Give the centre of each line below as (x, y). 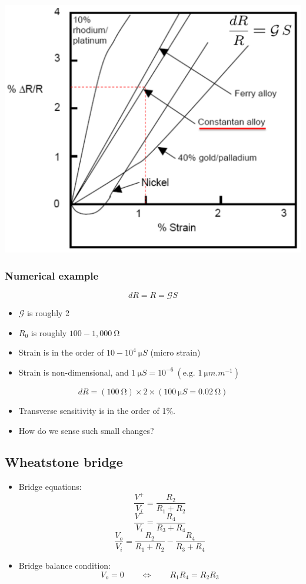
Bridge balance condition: (64, 565)
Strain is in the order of (61, 352)
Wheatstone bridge (64, 462)
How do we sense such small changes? (86, 430)
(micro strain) (175, 352)
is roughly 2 (49, 313)
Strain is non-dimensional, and (74, 372)
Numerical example (52, 275)
